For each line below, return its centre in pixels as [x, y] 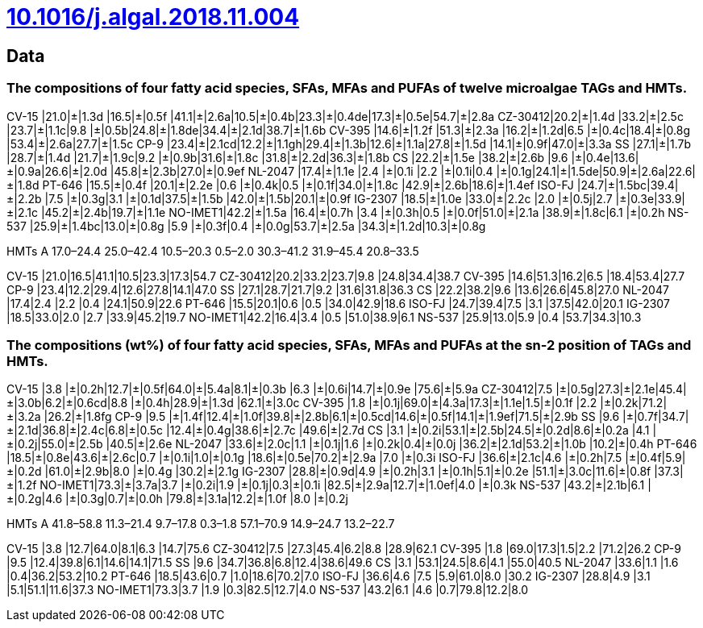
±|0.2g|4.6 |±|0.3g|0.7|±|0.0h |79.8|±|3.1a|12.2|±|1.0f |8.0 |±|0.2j [177, 499]
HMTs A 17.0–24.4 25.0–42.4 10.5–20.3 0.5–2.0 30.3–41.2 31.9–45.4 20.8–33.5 [213, 251]
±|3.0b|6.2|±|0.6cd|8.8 [67, 403]
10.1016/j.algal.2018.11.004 [153, 17]
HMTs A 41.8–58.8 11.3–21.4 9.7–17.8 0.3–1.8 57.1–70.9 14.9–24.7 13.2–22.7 [201, 524]
